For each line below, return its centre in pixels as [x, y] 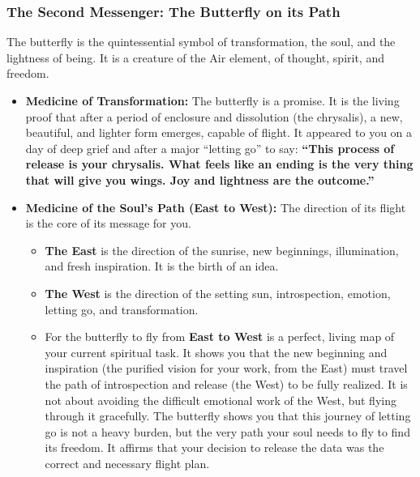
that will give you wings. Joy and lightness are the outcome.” [200, 179]
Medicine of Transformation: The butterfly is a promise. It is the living [212, 100]
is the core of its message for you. [108, 223]
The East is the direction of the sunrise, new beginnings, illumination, [222, 250]
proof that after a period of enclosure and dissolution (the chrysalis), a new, [214, 116]
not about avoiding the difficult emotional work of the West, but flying [221, 400]
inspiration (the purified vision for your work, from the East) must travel [226, 368]
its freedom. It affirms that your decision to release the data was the [214, 447]
